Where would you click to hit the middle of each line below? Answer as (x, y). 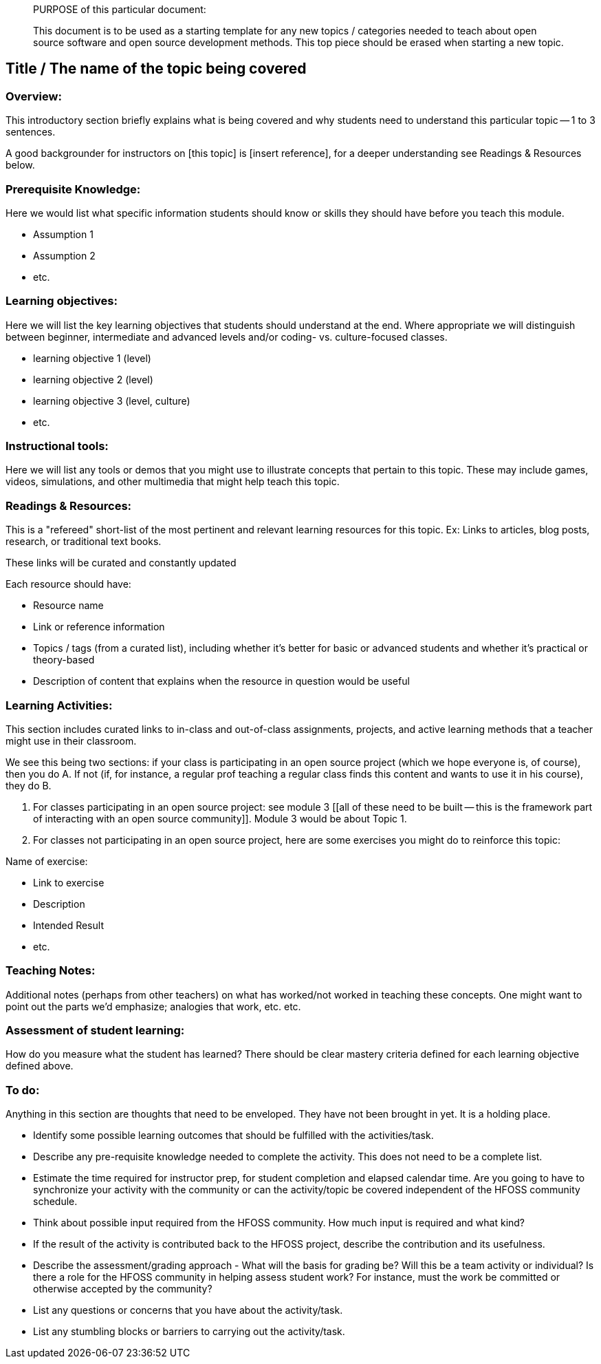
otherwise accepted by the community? (123, 1289)
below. (20, 165)
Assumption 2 (64, 255)
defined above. (40, 1066)
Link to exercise (69, 882)
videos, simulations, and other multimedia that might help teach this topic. (173, 482)
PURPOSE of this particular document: (120, 9)
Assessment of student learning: (95, 1031)
